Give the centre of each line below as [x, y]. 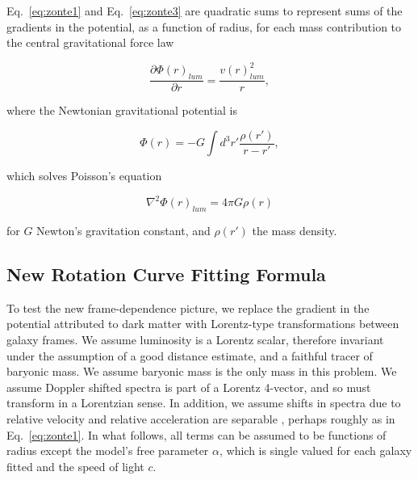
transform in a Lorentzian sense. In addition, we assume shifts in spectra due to [204, 403]
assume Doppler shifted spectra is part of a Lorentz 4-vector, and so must [189, 387]
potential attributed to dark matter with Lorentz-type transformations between [203, 324]
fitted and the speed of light [75, 466]
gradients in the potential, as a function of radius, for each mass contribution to [204, 26]
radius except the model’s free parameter [108, 451]
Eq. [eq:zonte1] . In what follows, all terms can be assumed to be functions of [196, 434]
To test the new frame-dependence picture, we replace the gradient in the [188, 307]
